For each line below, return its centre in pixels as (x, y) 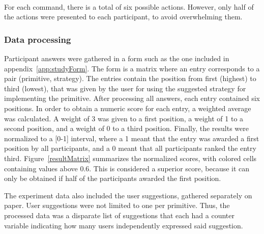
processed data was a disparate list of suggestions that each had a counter (119, 215)
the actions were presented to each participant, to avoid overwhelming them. (123, 17)
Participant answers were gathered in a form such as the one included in (117, 58)
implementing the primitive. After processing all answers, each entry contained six (132, 98)
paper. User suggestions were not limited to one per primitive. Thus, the (117, 205)
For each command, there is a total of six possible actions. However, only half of (129, 6)
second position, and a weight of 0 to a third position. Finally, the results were (126, 128)
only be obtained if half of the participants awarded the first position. (113, 178)
